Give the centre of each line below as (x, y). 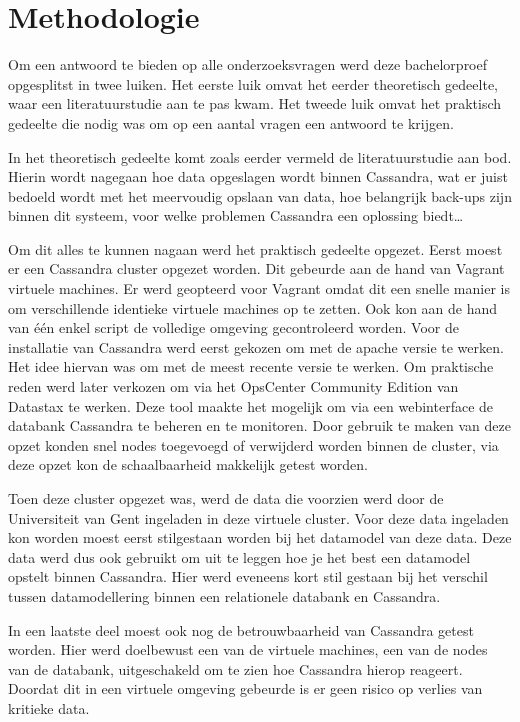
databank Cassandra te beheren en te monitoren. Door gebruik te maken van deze (259, 425)
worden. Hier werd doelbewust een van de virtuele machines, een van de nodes (248, 649)
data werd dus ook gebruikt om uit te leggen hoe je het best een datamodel (239, 556)
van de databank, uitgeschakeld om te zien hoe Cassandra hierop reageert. (235, 668)
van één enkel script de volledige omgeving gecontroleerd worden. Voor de (233, 327)
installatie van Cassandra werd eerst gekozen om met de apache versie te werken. (256, 346)
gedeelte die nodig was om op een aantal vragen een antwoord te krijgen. (231, 122)
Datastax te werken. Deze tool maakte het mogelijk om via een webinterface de (251, 405)
